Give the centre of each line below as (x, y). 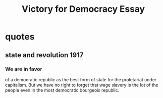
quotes (20, 37)
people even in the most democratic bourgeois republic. (62, 90)
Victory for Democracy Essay (83, 9)
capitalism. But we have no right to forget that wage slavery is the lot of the (82, 85)
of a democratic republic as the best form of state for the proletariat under (81, 79)
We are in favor (24, 69)
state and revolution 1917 (44, 55)
